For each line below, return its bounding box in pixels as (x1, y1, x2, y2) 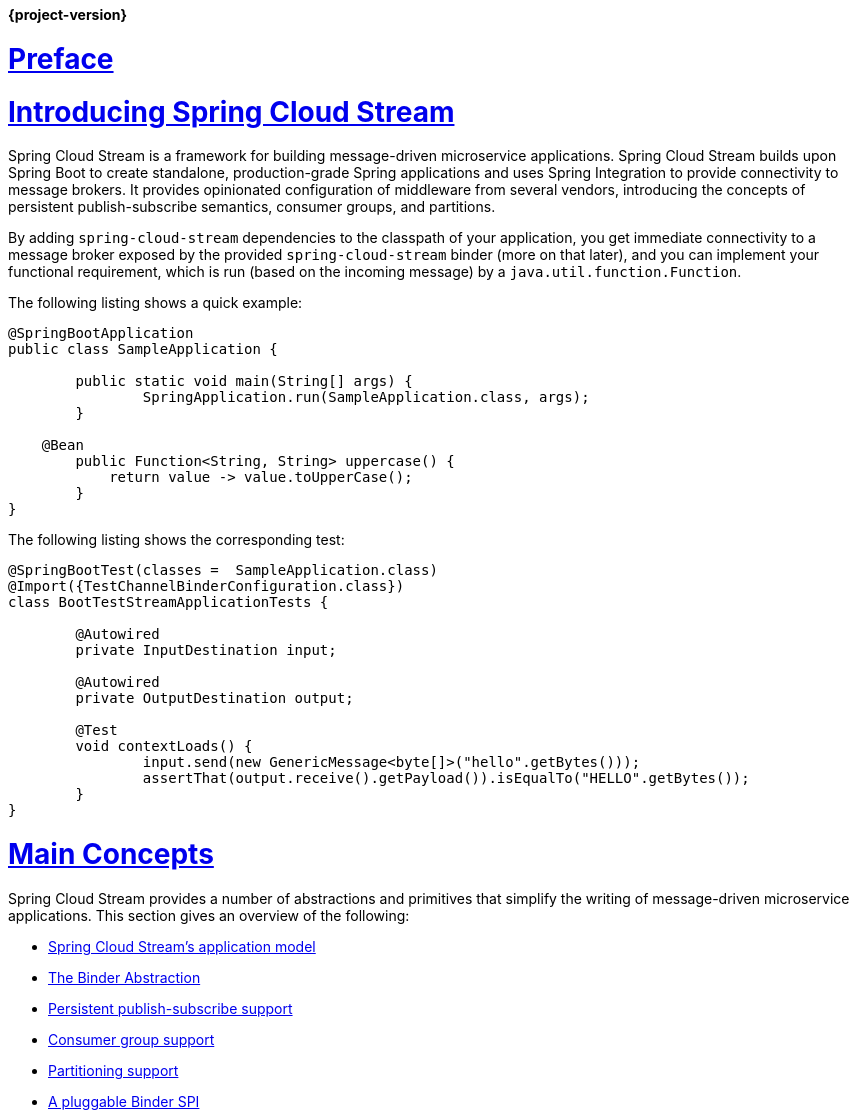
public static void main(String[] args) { (75, 373, 413, 390)
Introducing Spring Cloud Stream (8, 94, 455, 129)
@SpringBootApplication (8, 325, 194, 342)
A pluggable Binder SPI (48, 1092, 200, 1110)
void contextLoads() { (75, 738, 253, 755)
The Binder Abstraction (48, 968, 201, 986)
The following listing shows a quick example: (8, 294, 303, 312)
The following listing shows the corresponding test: (8, 531, 345, 549)
